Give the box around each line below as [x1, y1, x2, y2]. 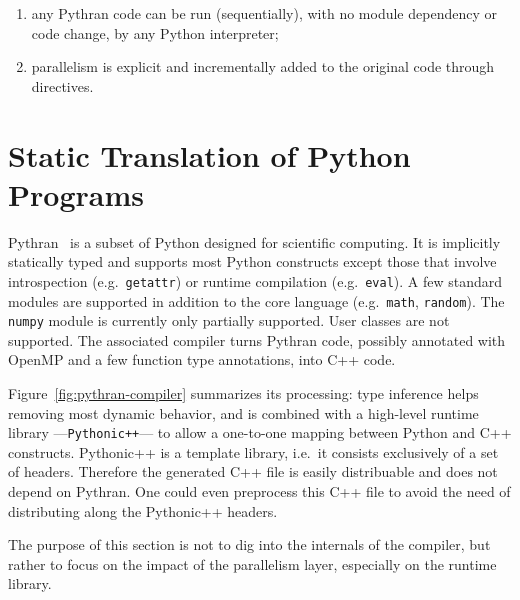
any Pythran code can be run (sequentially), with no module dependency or [31, 3, 497, 23]
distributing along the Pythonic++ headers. [8, 500, 278, 521]
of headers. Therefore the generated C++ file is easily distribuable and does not [8, 461, 498, 482]
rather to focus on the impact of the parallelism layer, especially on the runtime [8, 553, 497, 574]
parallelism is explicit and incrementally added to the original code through [31, 56, 495, 77]
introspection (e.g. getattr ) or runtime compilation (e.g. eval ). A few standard [8, 270, 503, 291]
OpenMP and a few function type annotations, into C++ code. [8, 349, 396, 370]
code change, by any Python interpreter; [31, 22, 279, 43]
